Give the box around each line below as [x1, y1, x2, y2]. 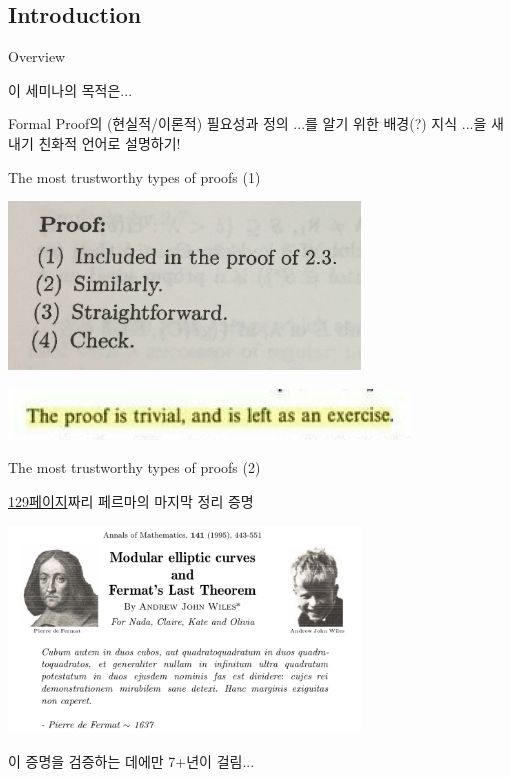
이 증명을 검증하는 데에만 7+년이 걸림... [8, 750, 255, 771]
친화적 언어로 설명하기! [38, 132, 181, 153]
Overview [8, 46, 66, 67]
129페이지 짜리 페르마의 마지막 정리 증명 [8, 491, 254, 511]
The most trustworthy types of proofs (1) [8, 166, 261, 187]
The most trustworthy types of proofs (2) [8, 457, 261, 478]
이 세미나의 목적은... [8, 79, 133, 100]
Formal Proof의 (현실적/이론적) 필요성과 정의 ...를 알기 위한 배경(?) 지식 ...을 [8, 113, 487, 134]
